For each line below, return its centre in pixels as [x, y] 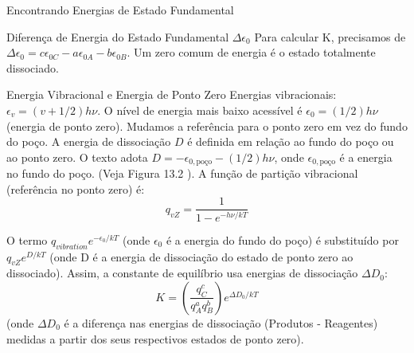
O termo [27, 239]
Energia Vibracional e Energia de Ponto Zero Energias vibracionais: [172, 94]
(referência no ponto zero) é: [76, 188]
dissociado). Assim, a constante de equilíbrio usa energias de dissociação [182, 273]
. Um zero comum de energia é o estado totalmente [251, 52]
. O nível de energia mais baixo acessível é [200, 110]
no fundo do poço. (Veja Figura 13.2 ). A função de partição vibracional [182, 173]
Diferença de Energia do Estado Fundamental [118, 36]
